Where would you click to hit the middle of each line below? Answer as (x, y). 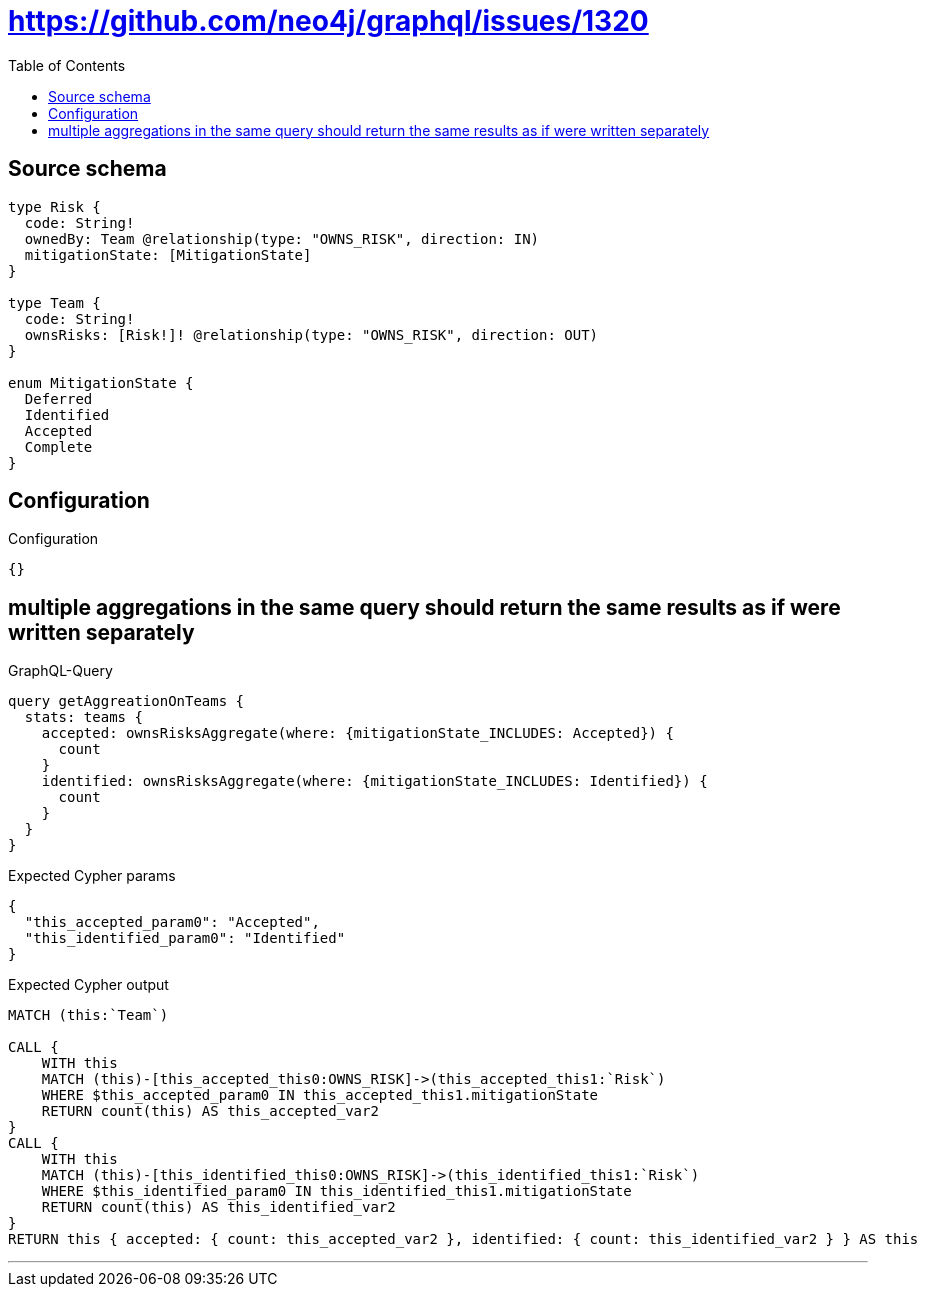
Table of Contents (67, 65)
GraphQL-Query (60, 671)
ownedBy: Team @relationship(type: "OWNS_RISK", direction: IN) (282, 238)
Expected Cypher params (92, 876)
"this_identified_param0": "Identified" (185, 938)
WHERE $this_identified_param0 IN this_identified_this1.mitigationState (336, 1191)
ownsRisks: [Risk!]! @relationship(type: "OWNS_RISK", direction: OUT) (311, 334)
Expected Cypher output (88, 985)
